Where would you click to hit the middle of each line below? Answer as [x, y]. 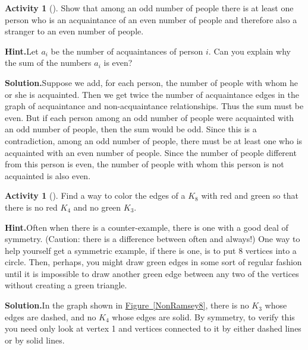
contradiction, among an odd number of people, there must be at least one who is [154, 140]
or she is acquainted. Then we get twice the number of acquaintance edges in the [152, 94]
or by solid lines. [35, 340]
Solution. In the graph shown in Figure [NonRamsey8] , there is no [127, 305]
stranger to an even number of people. [74, 31]
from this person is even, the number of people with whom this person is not [144, 164]
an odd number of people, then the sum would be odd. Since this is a [131, 129]
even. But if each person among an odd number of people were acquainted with [150, 117]
